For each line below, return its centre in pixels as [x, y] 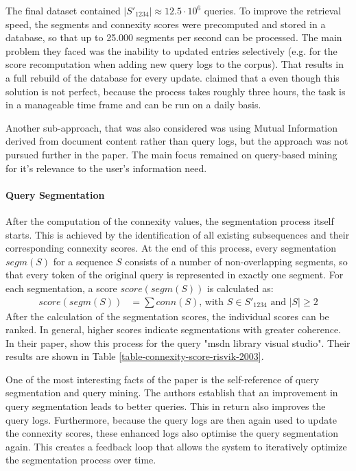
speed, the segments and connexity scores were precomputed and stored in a [166, 24]
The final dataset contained [63, 10]
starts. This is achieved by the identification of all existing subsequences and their [178, 234]
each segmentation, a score [61, 288]
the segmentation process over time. [81, 460]
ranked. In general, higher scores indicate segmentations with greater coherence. [173, 329]
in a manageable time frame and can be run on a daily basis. [133, 105]
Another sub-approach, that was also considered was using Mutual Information [172, 127]
